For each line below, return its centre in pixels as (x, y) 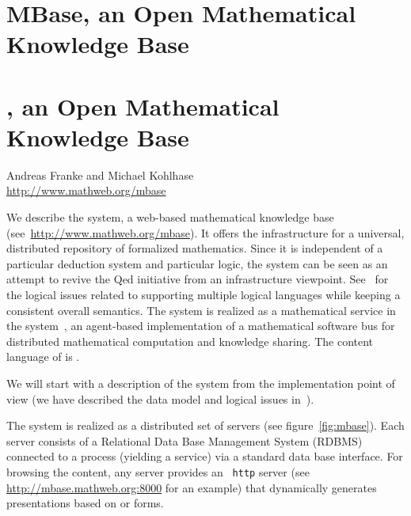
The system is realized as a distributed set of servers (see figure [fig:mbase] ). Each (205, 425)
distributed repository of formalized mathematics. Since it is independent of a (195, 248)
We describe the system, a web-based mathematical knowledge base (170, 217)
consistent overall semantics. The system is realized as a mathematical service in (201, 310)
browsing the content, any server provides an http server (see (158, 471)
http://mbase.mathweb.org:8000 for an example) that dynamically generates (192, 487)
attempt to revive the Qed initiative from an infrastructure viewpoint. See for (198, 279)
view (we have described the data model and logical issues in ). (160, 398)
